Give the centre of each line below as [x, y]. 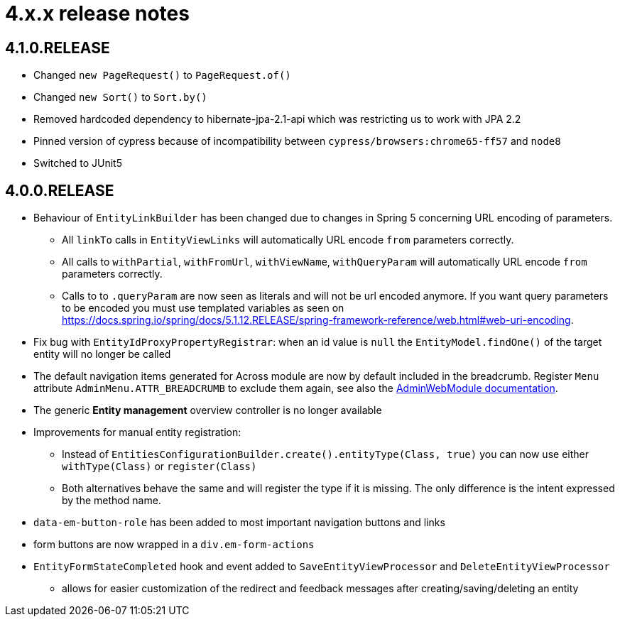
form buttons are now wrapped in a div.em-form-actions [174, 545]
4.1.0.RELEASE [58, 48]
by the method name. [112, 501]
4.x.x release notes [97, 13]
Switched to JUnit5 [78, 163]
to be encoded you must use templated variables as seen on [203, 308]
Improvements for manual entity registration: [137, 432]
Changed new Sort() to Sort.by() [120, 97]
